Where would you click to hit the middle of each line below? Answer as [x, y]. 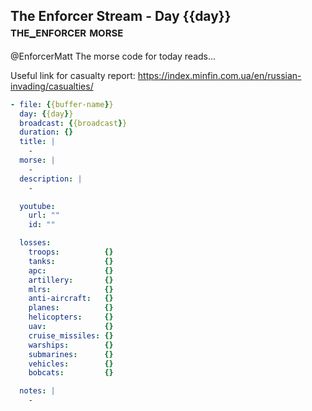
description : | [51, 179]
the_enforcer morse [67, 32]
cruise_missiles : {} [71, 335]
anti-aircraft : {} [71, 299]
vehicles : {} [71, 364]
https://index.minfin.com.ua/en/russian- [219, 75]
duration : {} [46, 132]
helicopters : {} [71, 317]
